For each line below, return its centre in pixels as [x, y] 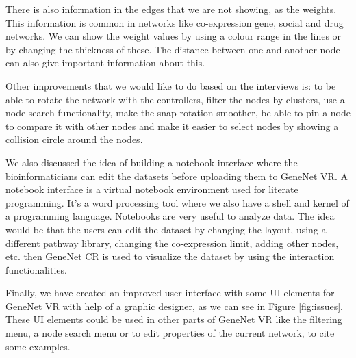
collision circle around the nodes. [74, 139]
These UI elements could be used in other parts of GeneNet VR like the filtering [174, 319]
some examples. [38, 346]
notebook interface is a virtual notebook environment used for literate [152, 189]
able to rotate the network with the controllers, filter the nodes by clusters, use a [175, 99]
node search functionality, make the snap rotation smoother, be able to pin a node [178, 113]
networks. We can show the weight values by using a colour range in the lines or [174, 36]
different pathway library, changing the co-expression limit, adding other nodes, [172, 243]
